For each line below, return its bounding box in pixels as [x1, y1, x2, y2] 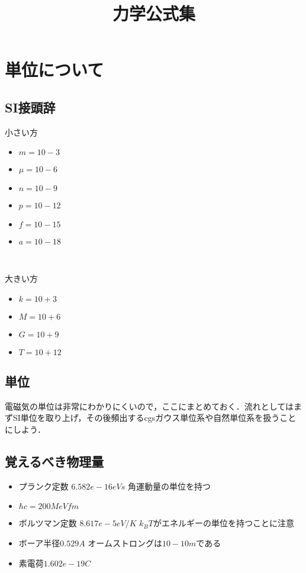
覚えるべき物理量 [5, 452, 104, 470]
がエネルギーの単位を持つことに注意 [153, 517, 294, 529]
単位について [5, 57, 104, 82]
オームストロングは [88, 536, 162, 549]
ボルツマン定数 [18, 517, 77, 529]
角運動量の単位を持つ [127, 479, 211, 492]
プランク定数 [18, 479, 69, 492]
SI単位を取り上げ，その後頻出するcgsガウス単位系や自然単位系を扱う [12, 411, 280, 424]
